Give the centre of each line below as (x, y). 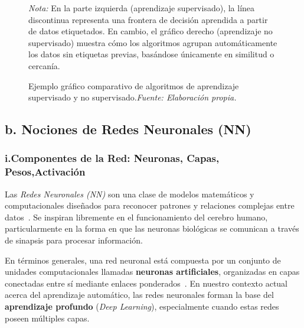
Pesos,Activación (45, 172)
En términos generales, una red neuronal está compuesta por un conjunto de (143, 260)
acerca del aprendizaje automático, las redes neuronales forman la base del (139, 295)
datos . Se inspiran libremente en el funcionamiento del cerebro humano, (136, 217)
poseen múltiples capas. (47, 318)
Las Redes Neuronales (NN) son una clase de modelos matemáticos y (130, 194)
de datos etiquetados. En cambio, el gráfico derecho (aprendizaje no (151, 31)
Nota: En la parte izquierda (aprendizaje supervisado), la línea (142, 8)
